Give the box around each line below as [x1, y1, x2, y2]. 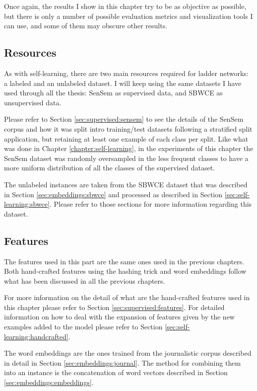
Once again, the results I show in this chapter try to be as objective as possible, [4, 1, 247, 11]
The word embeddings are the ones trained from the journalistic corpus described [4, 348, 252, 358]
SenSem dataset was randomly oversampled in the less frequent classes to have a [4, 153, 249, 163]
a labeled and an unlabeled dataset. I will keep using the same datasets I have [4, 78, 242, 88]
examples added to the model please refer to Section [4, 321, 163, 332]
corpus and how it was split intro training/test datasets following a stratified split [4, 123, 253, 134]
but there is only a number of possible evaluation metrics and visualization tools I [4, 10, 253, 21]
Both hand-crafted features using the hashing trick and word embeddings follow [4, 266, 247, 276]
